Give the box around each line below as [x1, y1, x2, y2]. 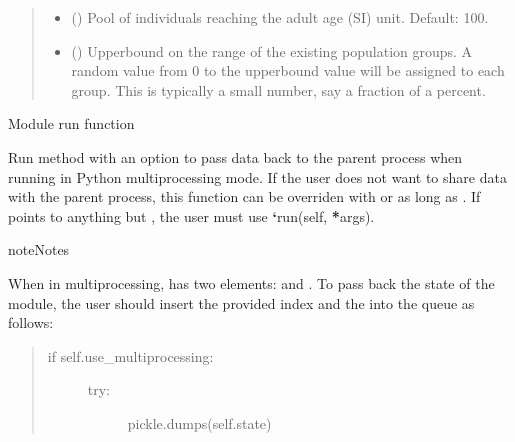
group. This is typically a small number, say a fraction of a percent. [71, 79, 486, 100]
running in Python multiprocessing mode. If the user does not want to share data [8, 166, 507, 187]
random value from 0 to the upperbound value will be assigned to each [71, 60, 505, 81]
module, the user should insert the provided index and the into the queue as [8, 292, 475, 313]
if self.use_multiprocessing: [47, 345, 214, 366]
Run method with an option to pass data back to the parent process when [8, 146, 463, 167]
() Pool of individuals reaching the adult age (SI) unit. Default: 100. [71, 7, 489, 27]
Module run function [8, 113, 135, 134]
